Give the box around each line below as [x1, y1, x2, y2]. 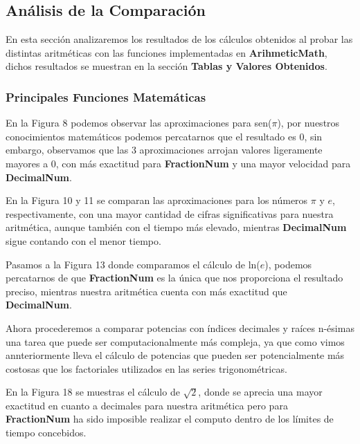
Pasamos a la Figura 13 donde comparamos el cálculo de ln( [6, 257, 260, 271]
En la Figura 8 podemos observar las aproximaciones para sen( [6, 115, 272, 130]
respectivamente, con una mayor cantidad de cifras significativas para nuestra [6, 206, 334, 221]
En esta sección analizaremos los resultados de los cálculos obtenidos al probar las [6, 32, 353, 46]
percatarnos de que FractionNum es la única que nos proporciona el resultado [6, 270, 343, 285]
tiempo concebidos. [6, 425, 87, 440]
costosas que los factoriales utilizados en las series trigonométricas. [6, 361, 287, 376]
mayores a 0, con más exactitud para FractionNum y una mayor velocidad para [6, 156, 351, 170]
